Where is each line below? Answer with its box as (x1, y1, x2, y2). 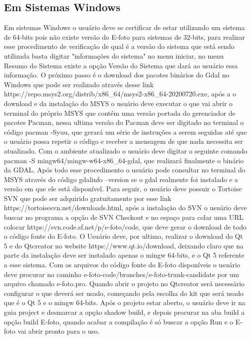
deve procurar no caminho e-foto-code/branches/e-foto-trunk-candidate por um (4, 269, 239, 279)
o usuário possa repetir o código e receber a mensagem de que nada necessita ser (4, 136, 243, 146)
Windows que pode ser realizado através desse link (4, 79, 154, 89)
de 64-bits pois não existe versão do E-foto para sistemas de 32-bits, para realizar (4, 31, 245, 42)
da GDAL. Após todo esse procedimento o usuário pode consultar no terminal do (4, 165, 246, 175)
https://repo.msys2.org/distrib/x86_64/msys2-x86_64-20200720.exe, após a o (4, 89, 236, 99)
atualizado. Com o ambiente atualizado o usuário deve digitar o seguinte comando (4, 145, 248, 155)
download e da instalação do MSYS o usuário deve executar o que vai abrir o (4, 98, 233, 108)
